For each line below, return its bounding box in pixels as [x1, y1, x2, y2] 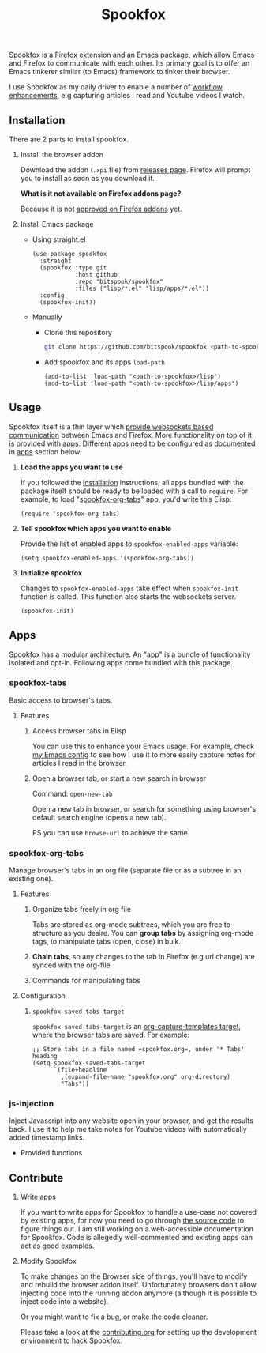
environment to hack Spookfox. [20, 1336, 123, 1345]
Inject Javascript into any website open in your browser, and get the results [9, 1116, 253, 1125]
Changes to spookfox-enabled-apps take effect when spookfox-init [20, 583, 239, 593]
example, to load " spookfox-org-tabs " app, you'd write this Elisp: [20, 494, 232, 503]
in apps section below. [9, 447, 82, 456]
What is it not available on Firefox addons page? [20, 189, 182, 198]
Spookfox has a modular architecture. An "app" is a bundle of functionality [9, 650, 251, 659]
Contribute [9, 1171, 64, 1185]
